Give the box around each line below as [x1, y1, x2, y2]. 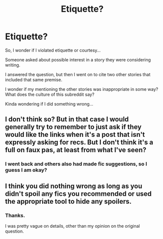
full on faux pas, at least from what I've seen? [5, 146, 147, 154]
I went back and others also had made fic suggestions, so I [5, 160, 147, 167]
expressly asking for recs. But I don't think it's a [5, 138, 153, 147]
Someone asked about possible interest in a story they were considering [5, 56, 151, 62]
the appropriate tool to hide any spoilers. [5, 197, 132, 206]
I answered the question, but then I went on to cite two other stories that [5, 71, 151, 77]
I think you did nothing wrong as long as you [5, 182, 142, 190]
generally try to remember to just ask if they [5, 123, 142, 131]
